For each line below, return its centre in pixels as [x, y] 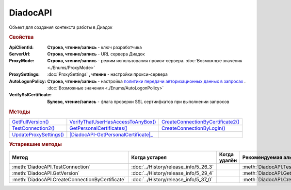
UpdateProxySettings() [38, 135]
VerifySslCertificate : [30, 95]
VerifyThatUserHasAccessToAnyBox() [113, 121]
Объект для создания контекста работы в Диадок [61, 27]
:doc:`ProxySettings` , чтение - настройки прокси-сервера [108, 74]
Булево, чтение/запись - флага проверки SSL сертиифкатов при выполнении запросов [138, 102]
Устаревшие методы [35, 144]
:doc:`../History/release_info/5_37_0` [172, 180]
